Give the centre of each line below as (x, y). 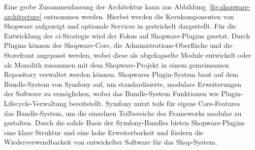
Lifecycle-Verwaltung (35, 103)
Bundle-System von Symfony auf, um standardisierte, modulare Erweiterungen (123, 84)
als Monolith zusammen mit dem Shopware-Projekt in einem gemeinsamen (117, 64)
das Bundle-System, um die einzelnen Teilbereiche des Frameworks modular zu (123, 113)
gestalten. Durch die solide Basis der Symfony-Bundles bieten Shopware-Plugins (125, 123)
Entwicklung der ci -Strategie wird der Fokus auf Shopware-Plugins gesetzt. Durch (127, 35)
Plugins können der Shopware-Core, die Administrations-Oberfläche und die (118, 45)
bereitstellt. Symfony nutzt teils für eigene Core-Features (155, 103)
